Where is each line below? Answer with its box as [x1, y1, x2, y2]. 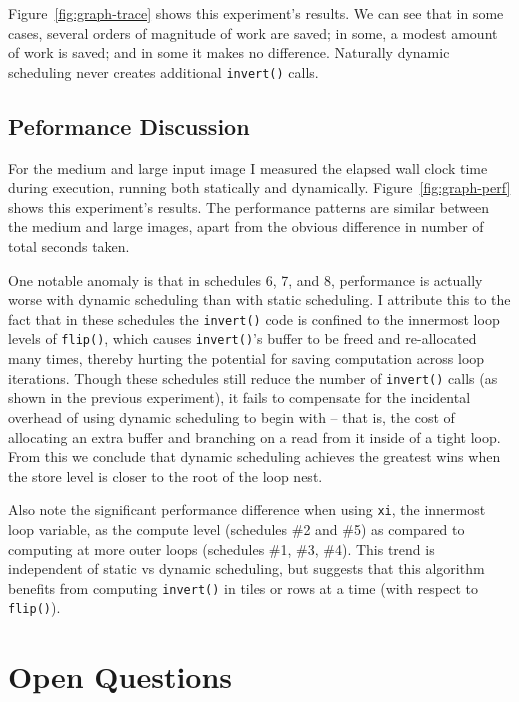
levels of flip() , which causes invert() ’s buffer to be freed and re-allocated [8, 328, 477, 349]
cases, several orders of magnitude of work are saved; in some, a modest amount [8, 22, 498, 43]
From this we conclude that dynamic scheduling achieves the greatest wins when [8, 446, 501, 467]
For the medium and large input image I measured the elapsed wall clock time [8, 157, 488, 178]
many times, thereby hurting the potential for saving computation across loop [8, 348, 485, 369]
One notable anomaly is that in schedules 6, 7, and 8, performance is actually [8, 269, 483, 290]
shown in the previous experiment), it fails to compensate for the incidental [8, 387, 471, 408]
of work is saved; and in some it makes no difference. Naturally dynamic [8, 42, 450, 63]
